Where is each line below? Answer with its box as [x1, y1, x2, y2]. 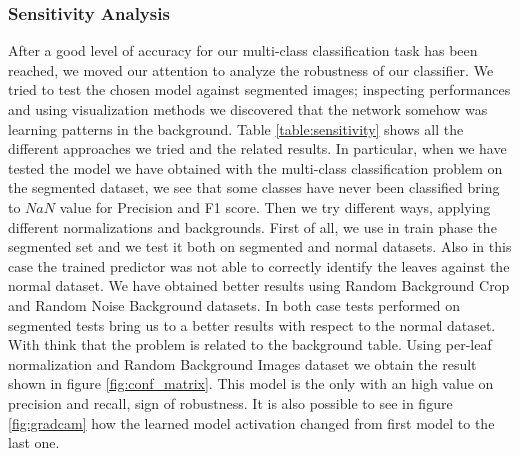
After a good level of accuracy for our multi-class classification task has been [8, 40, 478, 61]
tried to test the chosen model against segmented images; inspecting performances [8, 79, 511, 100]
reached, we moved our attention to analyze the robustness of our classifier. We [8, 59, 494, 80]
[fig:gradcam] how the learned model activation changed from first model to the [8, 412, 495, 433]
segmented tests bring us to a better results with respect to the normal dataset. [8, 314, 496, 335]
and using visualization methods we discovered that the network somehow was [8, 99, 488, 119]
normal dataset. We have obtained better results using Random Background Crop [8, 275, 510, 296]
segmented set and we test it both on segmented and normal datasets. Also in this [8, 236, 512, 257]
